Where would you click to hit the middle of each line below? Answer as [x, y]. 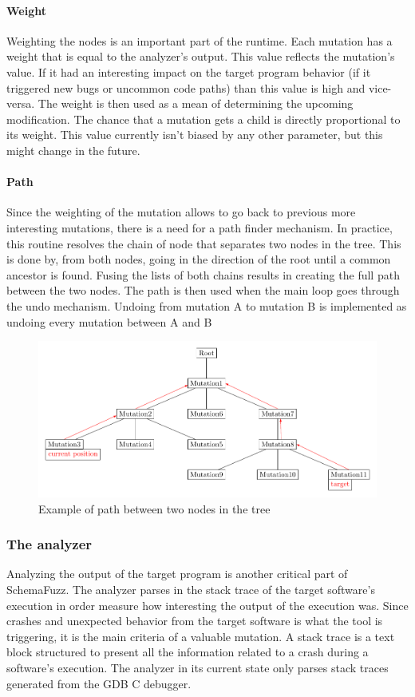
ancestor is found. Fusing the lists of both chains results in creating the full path [203, 274]
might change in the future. [73, 150]
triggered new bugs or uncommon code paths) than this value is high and [186, 87]
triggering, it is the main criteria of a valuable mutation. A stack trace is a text [201, 636]
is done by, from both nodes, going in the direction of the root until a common [199, 259]
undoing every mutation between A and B [109, 321]
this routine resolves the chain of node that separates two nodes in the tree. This [204, 243]
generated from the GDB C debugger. [99, 683]
